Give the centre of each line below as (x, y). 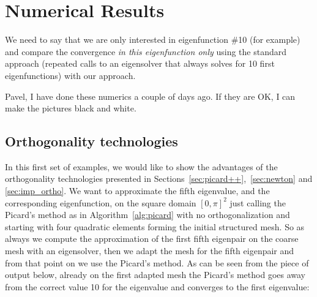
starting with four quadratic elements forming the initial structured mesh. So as (155, 226)
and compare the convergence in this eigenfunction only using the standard (146, 51)
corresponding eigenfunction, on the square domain (101, 202)
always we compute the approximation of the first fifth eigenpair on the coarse (152, 239)
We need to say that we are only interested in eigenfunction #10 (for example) (153, 39)
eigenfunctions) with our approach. (70, 75)
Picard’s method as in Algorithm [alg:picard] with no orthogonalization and (147, 215)
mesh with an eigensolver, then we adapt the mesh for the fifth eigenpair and (150, 251)
